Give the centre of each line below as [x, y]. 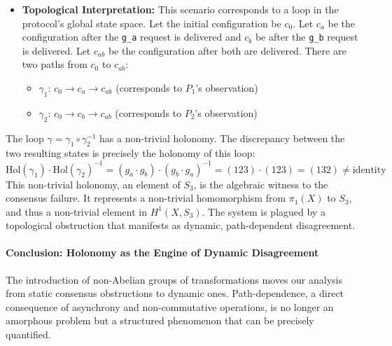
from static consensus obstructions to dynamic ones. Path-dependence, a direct [175, 293]
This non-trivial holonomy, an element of [93, 184]
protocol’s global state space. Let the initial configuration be [152, 23]
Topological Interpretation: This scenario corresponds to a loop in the [180, 9]
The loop [25, 138]
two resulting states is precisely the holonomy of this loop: [131, 153]
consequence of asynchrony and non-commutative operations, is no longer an [170, 306]
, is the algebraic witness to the [261, 184]
